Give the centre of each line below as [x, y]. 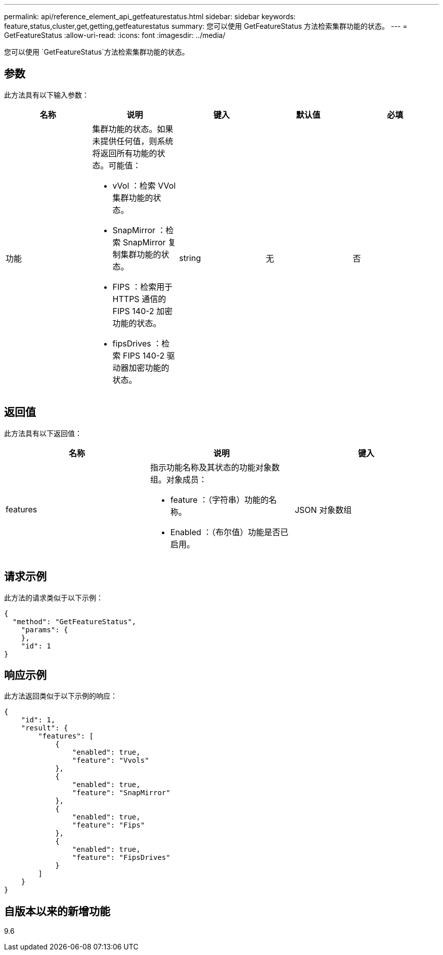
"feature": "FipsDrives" [121, 858]
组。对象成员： [178, 479]
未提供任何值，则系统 [133, 141]
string [190, 258]
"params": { [45, 630]
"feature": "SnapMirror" [121, 793]
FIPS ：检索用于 [143, 287]
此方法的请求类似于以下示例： [54, 597]
